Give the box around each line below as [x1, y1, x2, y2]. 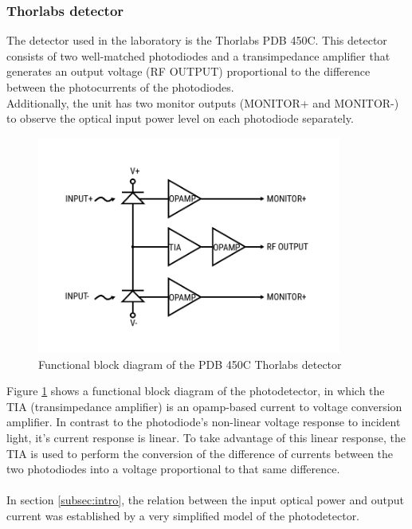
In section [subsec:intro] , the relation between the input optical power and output [6, 492, 404, 508]
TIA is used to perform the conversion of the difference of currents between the [6, 445, 394, 461]
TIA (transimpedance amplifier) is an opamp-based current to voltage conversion [6, 398, 402, 414]
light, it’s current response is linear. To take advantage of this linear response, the [6, 429, 406, 445]
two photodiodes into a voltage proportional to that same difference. [6, 460, 340, 477]
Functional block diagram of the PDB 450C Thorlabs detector [38, 355, 342, 372]
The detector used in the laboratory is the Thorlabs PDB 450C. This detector [6, 32, 387, 49]
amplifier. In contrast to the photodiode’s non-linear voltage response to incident [6, 413, 401, 430]
